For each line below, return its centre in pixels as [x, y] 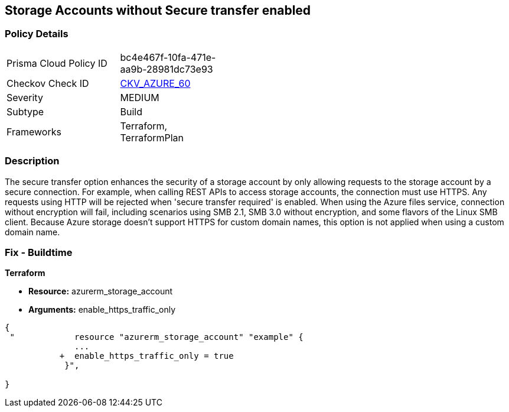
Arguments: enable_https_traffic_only [102, 310]
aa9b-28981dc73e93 [167, 69]
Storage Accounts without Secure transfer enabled [158, 10]
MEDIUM [140, 97]
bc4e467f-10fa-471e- [168, 57]
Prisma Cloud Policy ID [57, 63]
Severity [25, 97]
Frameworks [34, 132]
